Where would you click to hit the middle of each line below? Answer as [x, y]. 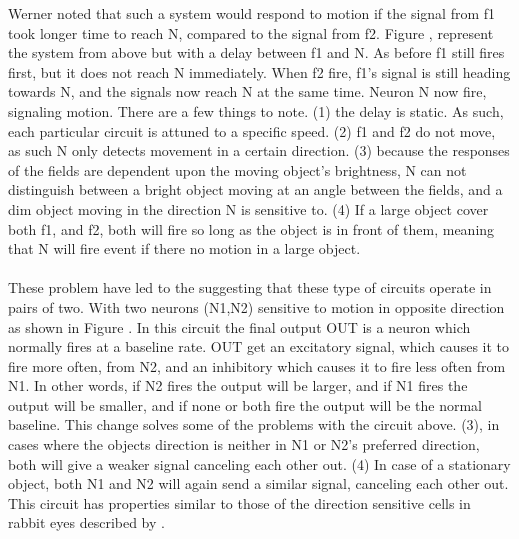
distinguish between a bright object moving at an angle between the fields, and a [255, 189]
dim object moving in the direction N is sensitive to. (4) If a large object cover [248, 208]
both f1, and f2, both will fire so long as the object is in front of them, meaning [251, 228]
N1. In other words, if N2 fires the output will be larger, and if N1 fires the [238, 385]
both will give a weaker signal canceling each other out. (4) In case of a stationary [259, 463]
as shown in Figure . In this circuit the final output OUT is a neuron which [239, 326]
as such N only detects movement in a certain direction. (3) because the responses [259, 150]
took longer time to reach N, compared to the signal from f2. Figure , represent [251, 32]
